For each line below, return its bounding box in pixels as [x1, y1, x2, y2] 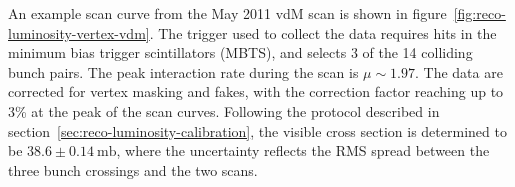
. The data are [415, 61, 503, 82]
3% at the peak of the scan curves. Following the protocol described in [8, 100, 440, 121]
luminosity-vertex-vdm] [8, 22, 150, 43]
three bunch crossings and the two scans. [8, 159, 258, 180]
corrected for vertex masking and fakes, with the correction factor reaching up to [8, 81, 504, 102]
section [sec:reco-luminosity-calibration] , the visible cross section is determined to [8, 120, 507, 141]
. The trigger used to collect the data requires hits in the [149, 22, 497, 43]
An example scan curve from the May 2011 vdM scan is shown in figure [8, 3, 447, 23]
